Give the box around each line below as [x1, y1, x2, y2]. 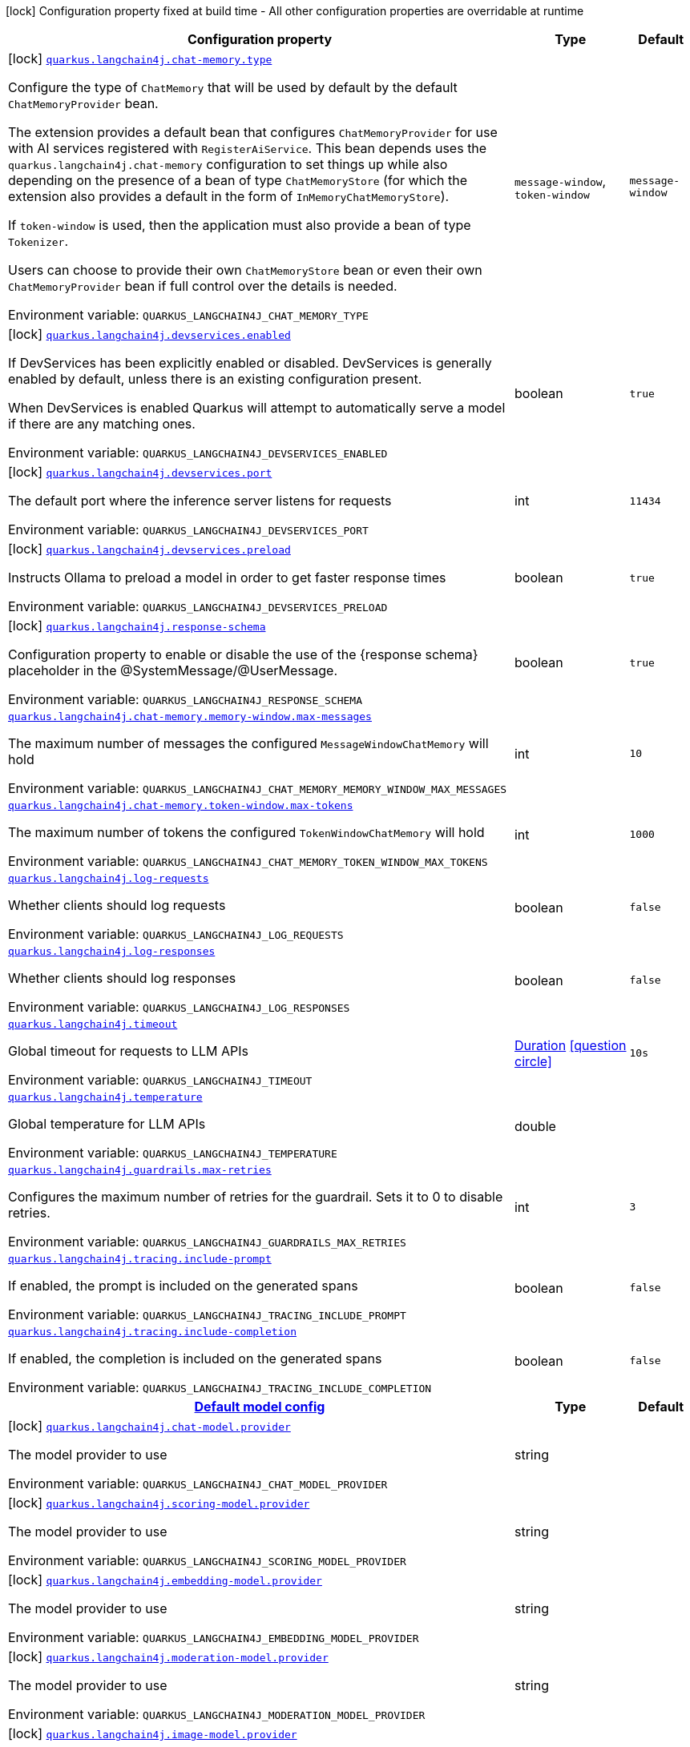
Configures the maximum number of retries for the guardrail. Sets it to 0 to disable [8, 1189, 503, 1205]
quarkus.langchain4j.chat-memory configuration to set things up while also [8, 156, 448, 172]
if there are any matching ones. [8, 416, 196, 432]
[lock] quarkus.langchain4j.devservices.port [8, 464, 272, 480]
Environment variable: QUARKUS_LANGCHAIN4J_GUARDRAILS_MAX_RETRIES [8, 1234, 406, 1250]
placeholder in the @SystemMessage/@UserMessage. [8, 662, 338, 678]
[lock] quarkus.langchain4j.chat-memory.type [8, 50, 272, 66]
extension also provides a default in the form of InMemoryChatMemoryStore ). [8, 188, 450, 204]
